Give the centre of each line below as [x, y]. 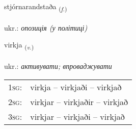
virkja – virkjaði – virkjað [76, 87]
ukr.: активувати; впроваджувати [58, 66]
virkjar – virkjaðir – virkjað [79, 101]
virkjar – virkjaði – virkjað [77, 116]
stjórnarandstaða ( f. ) [36, 7]
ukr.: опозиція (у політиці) [46, 27]
